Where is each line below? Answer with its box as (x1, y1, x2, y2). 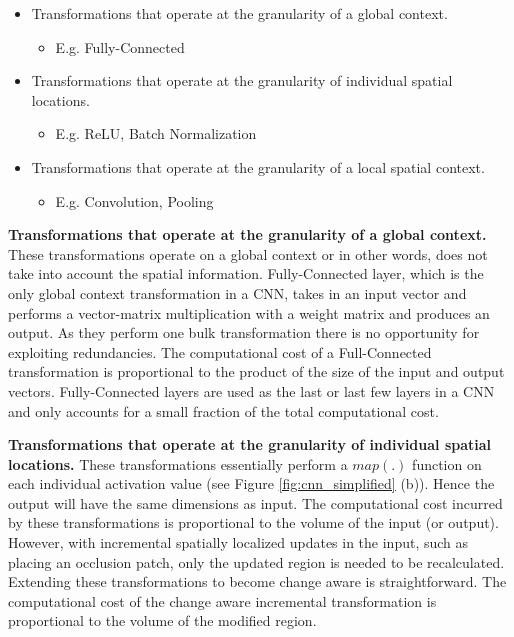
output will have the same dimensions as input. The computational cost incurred (8, 492, 503, 513)
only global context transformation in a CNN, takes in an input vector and (8, 282, 467, 303)
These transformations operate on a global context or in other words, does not (8, 243, 488, 264)
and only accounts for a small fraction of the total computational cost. (8, 400, 439, 421)
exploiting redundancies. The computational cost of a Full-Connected (8, 341, 432, 362)
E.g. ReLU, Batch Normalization (55, 123, 257, 144)
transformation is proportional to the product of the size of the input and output (8, 361, 505, 382)
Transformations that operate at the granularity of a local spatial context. (31, 156, 485, 177)
